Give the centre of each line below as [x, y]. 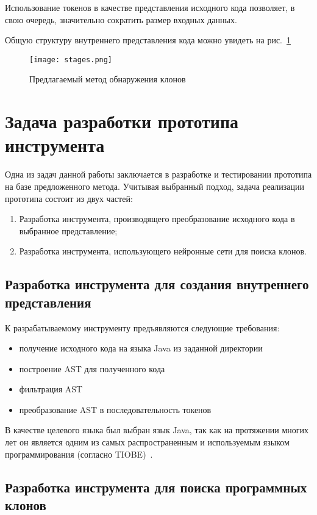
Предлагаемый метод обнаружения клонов [108, 79]
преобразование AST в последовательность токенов [115, 409]
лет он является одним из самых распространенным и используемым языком [147, 442]
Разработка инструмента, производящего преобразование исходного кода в [157, 219]
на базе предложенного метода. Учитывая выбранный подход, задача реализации [155, 186]
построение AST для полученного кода [92, 368]
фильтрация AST [51, 389]
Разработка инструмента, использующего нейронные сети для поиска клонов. [163, 251]
